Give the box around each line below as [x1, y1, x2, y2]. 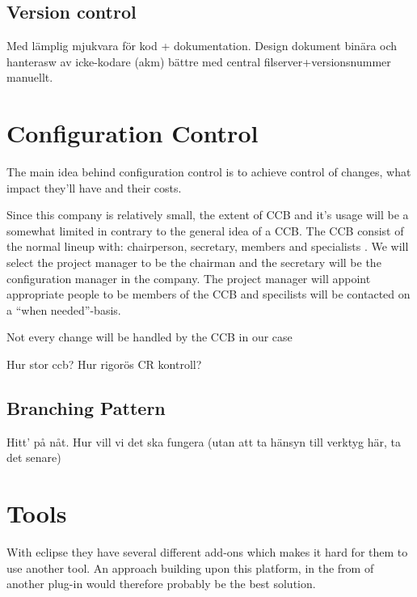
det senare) [6, 449, 61, 466]
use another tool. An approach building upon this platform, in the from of [6, 559, 374, 576]
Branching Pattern [6, 396, 166, 421]
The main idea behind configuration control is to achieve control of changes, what [6, 163, 411, 180]
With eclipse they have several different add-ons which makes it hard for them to [6, 544, 408, 561]
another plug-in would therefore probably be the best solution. [6, 575, 316, 592]
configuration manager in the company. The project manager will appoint [6, 269, 371, 286]
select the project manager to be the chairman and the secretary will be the [6, 254, 381, 271]
